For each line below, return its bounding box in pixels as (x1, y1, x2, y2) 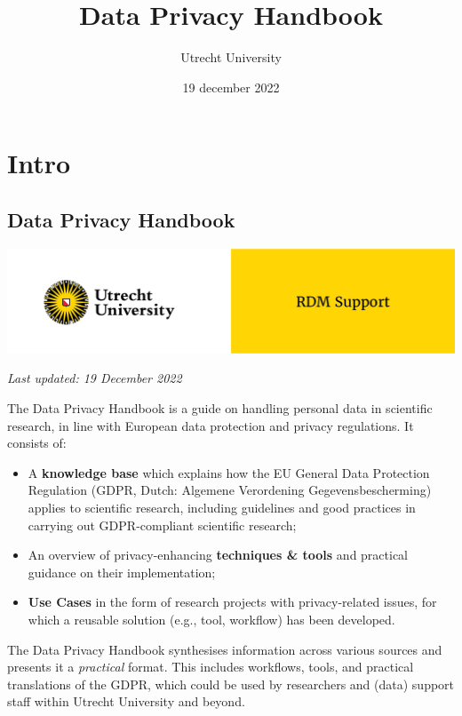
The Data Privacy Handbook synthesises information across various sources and (7, 640, 442, 658)
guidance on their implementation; (28, 562, 216, 581)
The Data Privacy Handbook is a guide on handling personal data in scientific (7, 399, 433, 418)
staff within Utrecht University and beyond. (7, 692, 245, 711)
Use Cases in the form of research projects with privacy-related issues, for (28, 593, 437, 611)
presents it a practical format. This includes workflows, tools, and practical (7, 657, 414, 676)
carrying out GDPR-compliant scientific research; (28, 515, 297, 534)
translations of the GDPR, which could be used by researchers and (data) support (7, 674, 455, 693)
